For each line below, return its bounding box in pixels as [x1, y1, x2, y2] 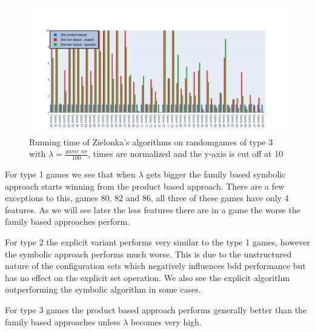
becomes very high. [131, 315, 202, 328]
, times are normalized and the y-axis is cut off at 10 [88, 147, 283, 160]
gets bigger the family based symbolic [146, 168, 286, 181]
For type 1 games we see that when [5, 168, 136, 181]
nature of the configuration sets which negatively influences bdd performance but [5, 259, 306, 272]
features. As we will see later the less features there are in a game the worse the [5, 203, 300, 216]
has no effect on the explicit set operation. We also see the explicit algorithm [5, 271, 290, 284]
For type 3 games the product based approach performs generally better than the [5, 303, 307, 316]
